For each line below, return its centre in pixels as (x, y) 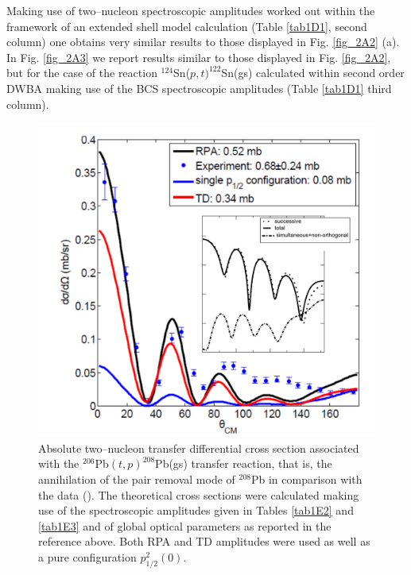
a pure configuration (87, 556)
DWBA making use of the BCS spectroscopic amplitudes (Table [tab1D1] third (199, 88)
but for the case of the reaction (82, 73)
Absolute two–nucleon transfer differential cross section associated (199, 448)
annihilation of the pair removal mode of (137, 479)
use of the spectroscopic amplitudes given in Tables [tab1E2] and (196, 510)
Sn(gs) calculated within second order (313, 73)
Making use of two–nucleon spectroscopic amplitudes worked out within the (191, 10)
